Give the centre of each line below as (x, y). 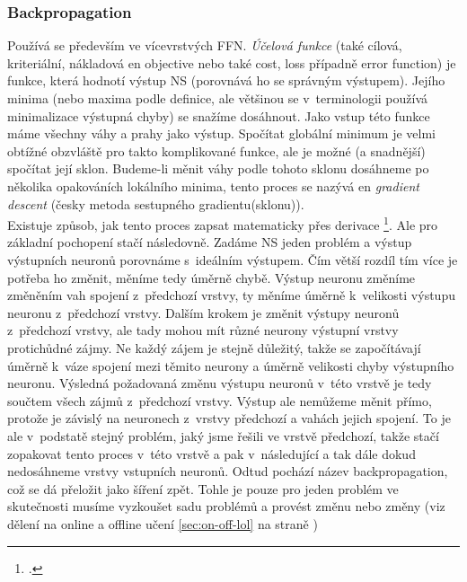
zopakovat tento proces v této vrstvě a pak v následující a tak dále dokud (211, 453)
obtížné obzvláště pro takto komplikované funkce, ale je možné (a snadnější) (216, 150)
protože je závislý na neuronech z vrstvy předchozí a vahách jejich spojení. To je (229, 418)
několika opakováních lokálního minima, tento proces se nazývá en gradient (213, 185)
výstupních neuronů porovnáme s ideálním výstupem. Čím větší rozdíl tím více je (233, 260)
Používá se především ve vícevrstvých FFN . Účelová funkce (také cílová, (205, 45)
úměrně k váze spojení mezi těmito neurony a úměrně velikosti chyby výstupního (231, 365)
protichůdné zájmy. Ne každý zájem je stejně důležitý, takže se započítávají (214, 347)
